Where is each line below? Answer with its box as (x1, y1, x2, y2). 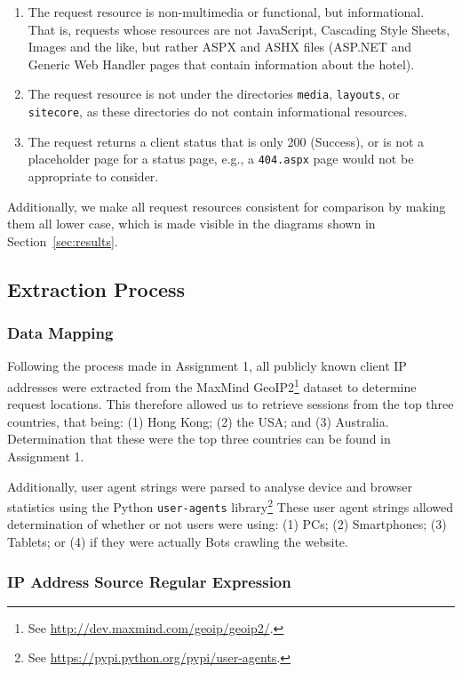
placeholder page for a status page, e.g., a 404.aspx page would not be (28, 149, 414, 168)
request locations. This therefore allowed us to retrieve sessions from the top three (7, 395, 454, 413)
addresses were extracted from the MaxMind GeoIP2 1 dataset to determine (7, 374, 417, 396)
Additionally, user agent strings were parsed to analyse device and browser (7, 477, 413, 495)
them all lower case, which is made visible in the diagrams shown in (7, 214, 376, 233)
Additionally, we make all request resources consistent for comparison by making (7, 196, 446, 215)
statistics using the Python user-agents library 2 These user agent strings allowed (7, 495, 454, 516)
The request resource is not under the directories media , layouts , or (28, 84, 401, 103)
